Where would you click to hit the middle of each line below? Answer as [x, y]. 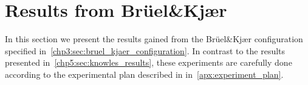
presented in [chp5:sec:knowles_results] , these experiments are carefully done [149, 62]
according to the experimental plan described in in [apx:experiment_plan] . [144, 74]
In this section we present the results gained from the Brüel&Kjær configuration [154, 39]
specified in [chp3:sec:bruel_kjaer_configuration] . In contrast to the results [145, 50]
